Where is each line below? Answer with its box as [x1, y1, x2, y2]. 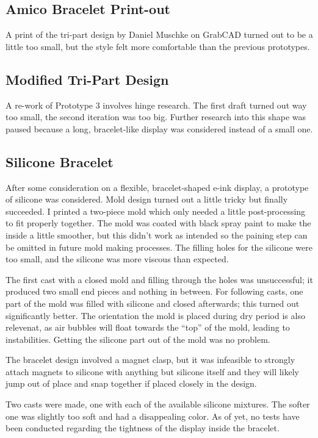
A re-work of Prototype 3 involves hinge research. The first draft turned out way [5, 98, 307, 111]
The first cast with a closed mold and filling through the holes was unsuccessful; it [5, 273, 313, 285]
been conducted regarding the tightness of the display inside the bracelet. [5, 422, 280, 434]
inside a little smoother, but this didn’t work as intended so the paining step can [5, 228, 308, 241]
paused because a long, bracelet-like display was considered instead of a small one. [5, 122, 313, 135]
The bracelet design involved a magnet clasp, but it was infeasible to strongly [5, 353, 295, 366]
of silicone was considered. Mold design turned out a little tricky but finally [5, 193, 288, 206]
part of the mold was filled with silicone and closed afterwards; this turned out [5, 296, 300, 309]
